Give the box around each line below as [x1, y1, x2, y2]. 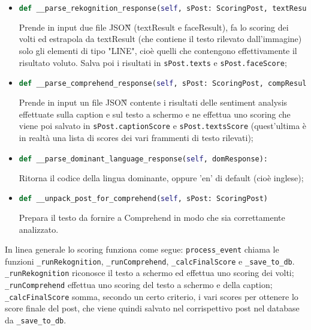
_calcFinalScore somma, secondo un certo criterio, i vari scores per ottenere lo [5, 290, 298, 302]
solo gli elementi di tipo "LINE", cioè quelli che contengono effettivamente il [19, 44, 297, 57]
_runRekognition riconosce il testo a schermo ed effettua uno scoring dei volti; [5, 266, 294, 279]
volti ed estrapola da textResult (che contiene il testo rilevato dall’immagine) [19, 32, 302, 45]
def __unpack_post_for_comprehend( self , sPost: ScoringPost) [19, 194, 268, 203]
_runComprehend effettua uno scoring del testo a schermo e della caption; [5, 278, 273, 291]
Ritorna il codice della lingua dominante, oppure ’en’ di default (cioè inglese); [19, 171, 304, 184]
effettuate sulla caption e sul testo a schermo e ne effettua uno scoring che [19, 107, 291, 120]
